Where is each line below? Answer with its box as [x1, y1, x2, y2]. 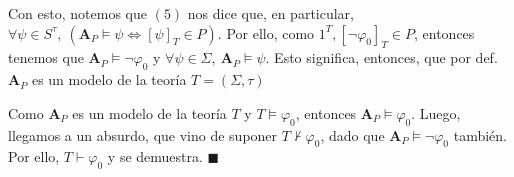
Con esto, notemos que [8, 3, 147, 23]
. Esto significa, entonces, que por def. [265, 47, 498, 68]
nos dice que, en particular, [187, 3, 354, 23]
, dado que [320, 124, 385, 145]
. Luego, [411, 102, 461, 123]
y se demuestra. [107, 146, 203, 167]
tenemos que [8, 47, 84, 68]
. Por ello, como [217, 22, 315, 43]
